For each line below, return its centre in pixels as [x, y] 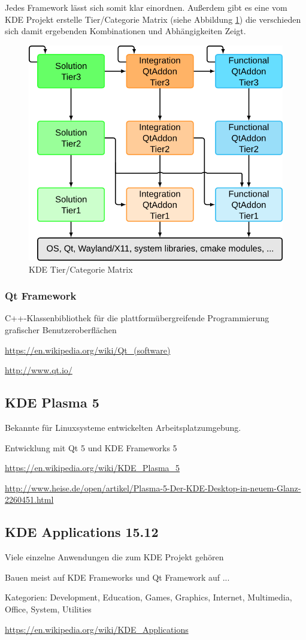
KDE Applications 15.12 [82, 532]
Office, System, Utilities [48, 609]
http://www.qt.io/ [39, 370]
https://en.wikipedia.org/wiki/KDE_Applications [97, 629]
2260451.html [29, 499]
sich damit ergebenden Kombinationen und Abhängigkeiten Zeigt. [125, 31]
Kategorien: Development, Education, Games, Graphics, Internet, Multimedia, [149, 597]
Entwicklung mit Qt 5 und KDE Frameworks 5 [91, 447]
